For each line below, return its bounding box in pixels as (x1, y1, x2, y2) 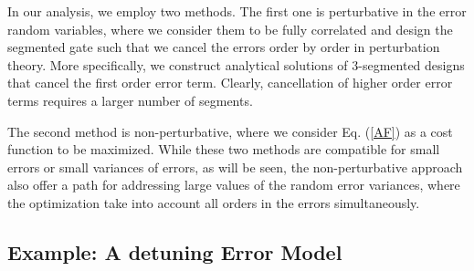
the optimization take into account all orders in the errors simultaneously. (7, 193, 420, 212)
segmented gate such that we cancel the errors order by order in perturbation (7, 37, 440, 57)
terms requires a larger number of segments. (7, 90, 253, 109)
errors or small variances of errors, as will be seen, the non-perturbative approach (7, 157, 463, 176)
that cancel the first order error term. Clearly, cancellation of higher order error (7, 73, 453, 92)
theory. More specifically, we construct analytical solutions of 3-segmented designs (7, 55, 465, 74)
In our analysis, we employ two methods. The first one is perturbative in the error (7, 2, 467, 20)
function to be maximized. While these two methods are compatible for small (7, 140, 440, 159)
